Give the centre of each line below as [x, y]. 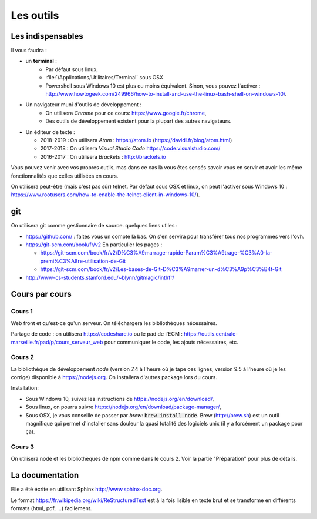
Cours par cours [41, 294]
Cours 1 [22, 312]
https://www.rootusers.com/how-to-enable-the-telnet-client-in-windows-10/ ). [105, 195]
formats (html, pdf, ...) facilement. [51, 508]
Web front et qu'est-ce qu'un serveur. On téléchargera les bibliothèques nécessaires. [114, 323]
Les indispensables [47, 36]
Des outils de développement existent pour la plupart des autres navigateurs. [139, 121]
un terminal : [41, 61]
